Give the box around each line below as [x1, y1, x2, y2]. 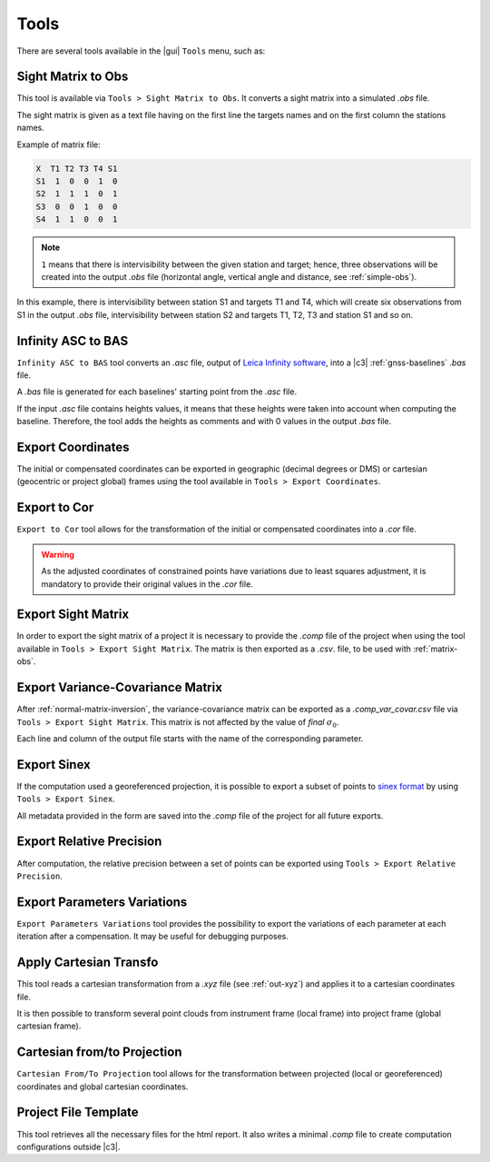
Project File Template [16, 1105, 140, 1120]
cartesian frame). [16, 1020, 82, 1031]
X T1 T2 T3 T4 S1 [35, 164, 118, 174]
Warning [41, 549, 74, 560]
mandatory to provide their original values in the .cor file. [41, 578, 253, 590]
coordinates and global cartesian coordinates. [16, 1081, 189, 1092]
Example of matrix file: [16, 139, 101, 150]
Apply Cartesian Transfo [16, 955, 159, 970]
